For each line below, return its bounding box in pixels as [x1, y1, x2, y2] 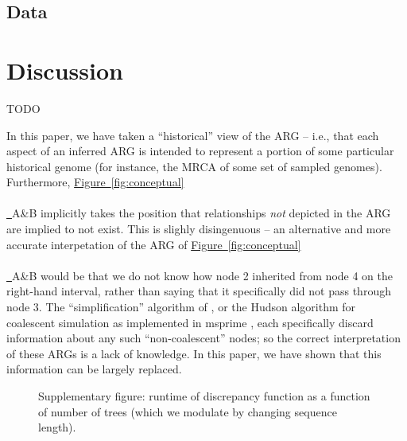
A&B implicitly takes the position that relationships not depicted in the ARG [12, 205, 391, 221]
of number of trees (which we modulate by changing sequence [38, 403, 337, 420]
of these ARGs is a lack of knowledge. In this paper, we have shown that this [6, 345, 382, 361]
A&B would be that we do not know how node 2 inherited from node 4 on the [12, 267, 393, 283]
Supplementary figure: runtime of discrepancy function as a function [38, 388, 370, 404]
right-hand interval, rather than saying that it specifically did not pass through [6, 283, 391, 299]
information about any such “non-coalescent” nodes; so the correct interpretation [6, 330, 401, 346]
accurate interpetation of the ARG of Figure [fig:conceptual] [6, 236, 301, 252]
